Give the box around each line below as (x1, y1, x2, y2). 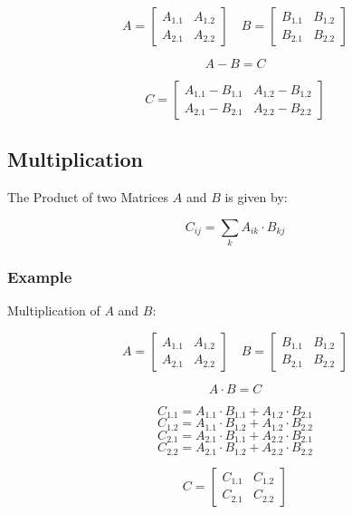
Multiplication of (7, 301, 100, 320)
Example (7, 266, 72, 288)
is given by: (224, 188, 288, 207)
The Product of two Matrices (7, 188, 169, 207)
